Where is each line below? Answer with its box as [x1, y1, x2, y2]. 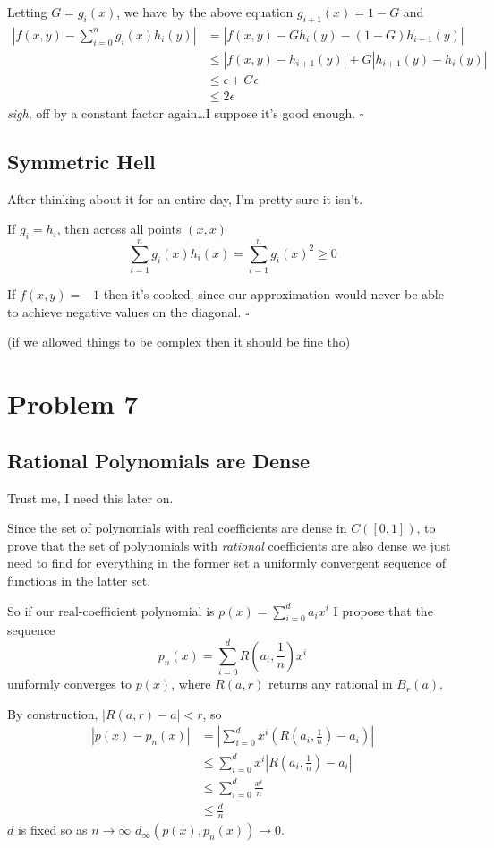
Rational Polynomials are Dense [7, 446, 311, 474]
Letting [7, 3, 47, 21]
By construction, [7, 704, 98, 723]
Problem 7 [7, 385, 139, 422]
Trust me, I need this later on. [7, 488, 174, 507]
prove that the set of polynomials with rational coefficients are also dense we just [7, 535, 451, 554]
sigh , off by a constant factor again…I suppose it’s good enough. [7, 103, 356, 122]
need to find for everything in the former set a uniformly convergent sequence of [7, 553, 446, 572]
